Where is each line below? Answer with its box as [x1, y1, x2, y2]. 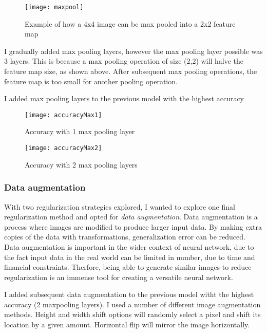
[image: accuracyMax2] [25, 144, 102, 152]
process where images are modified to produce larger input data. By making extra [4, 221, 262, 232]
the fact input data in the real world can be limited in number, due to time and [4, 251, 255, 262]
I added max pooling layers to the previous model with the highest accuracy [4, 93, 244, 104]
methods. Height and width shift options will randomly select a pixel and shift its [4, 309, 261, 320]
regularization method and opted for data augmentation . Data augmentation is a [4, 211, 258, 222]
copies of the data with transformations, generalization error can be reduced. [4, 231, 245, 242]
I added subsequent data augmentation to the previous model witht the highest [4, 289, 254, 300]
